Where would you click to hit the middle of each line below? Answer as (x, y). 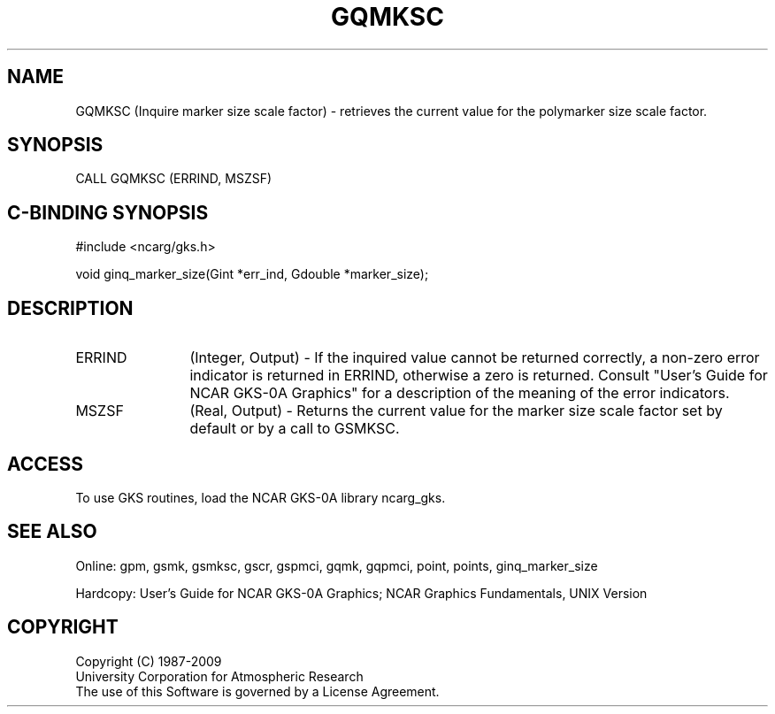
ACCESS (46, 464)
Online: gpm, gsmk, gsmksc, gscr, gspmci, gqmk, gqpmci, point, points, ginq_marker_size (337, 565)
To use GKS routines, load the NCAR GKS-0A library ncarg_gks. (261, 497)
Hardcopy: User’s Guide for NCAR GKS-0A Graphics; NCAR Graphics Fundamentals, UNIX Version (361, 593)
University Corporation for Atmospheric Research (219, 676)
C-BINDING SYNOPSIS (108, 212)
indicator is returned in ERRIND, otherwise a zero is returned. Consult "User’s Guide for (479, 376)
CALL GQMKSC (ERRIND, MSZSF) (174, 179)
